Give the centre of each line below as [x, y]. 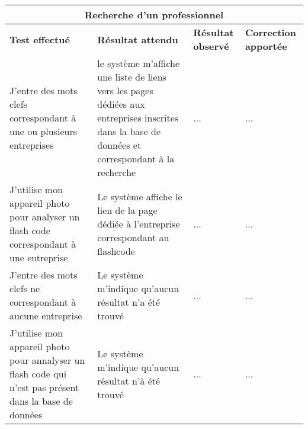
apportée [266, 46]
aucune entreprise [46, 316]
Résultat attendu [138, 39]
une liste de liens [132, 77]
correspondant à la [136, 159]
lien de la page [127, 210]
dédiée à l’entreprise [139, 223]
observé [211, 46]
